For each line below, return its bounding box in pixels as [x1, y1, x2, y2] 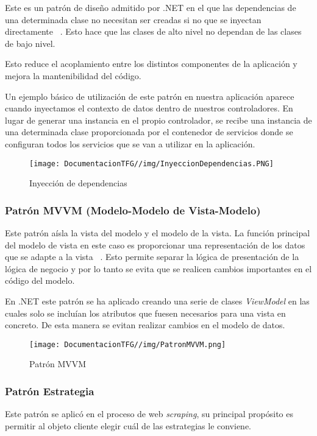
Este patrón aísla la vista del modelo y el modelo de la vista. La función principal [5, 227, 310, 239]
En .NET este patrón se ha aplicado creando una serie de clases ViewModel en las [5, 294, 310, 307]
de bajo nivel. [5, 37, 55, 49]
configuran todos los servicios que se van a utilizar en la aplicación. [5, 137, 255, 150]
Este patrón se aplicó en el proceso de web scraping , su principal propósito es [5, 407, 294, 420]
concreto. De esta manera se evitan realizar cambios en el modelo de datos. [5, 318, 285, 331]
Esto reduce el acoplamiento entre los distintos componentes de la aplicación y [5, 57, 297, 70]
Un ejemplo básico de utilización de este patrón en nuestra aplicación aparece [5, 90, 294, 102]
